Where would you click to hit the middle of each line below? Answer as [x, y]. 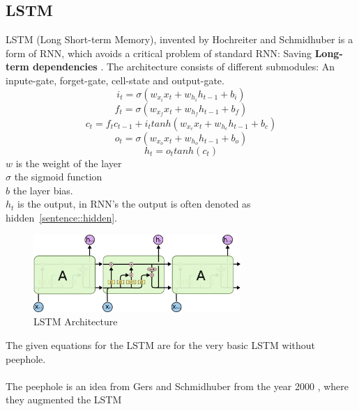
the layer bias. [43, 190]
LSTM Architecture [76, 321]
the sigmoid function [58, 177]
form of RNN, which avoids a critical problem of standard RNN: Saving [159, 53]
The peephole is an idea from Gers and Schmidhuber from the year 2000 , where [177, 386]
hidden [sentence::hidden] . [61, 217]
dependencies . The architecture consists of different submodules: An [184, 67]
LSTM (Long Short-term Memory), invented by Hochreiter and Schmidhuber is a [179, 39]
